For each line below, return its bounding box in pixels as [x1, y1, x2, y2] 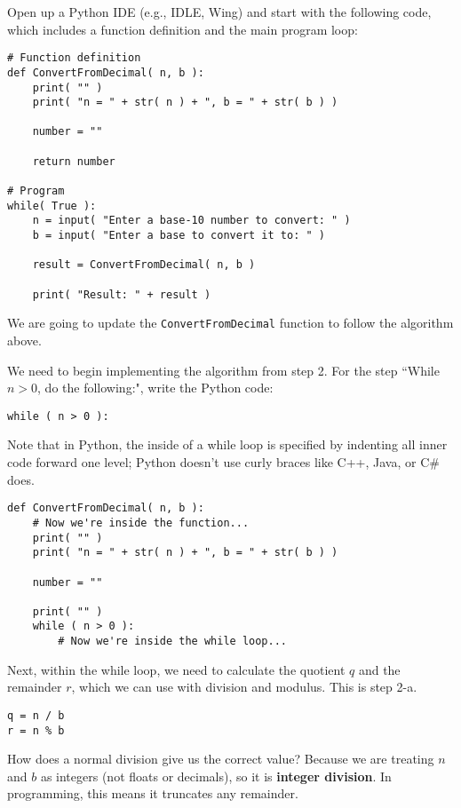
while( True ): [7, 199, 97, 212]
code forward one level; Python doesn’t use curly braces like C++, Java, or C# [7, 453, 440, 471]
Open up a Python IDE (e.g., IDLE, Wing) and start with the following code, [7, 3, 432, 20]
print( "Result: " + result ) [32, 288, 211, 301]
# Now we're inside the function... [32, 516, 250, 529]
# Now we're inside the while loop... [58, 635, 287, 648]
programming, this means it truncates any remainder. [7, 784, 298, 803]
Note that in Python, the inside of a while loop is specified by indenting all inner [7, 435, 448, 454]
